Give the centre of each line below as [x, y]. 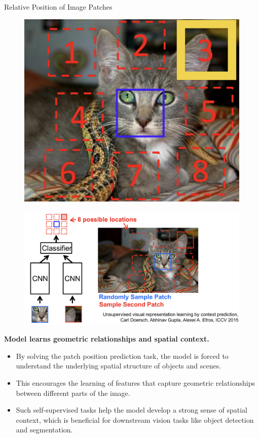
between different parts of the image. [73, 393]
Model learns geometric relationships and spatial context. [107, 339]
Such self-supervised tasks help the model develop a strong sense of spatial [132, 410]
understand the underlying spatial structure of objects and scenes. [119, 366]
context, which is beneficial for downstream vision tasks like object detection [135, 419]
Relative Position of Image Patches [58, 7]
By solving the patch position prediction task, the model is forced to [122, 356]
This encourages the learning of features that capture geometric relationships [135, 382]
